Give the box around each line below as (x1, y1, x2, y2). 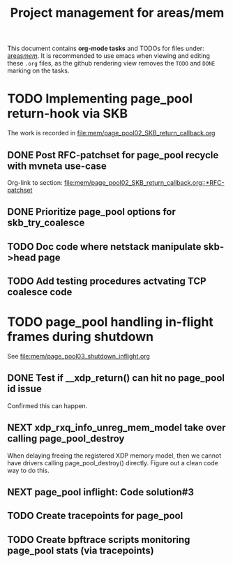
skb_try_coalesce (7, 217, 85, 229)
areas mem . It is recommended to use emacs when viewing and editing (7, 52, 211, 60)
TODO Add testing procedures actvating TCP (7, 276, 207, 287)
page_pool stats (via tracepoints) (7, 544, 155, 556)
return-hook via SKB (7, 106, 128, 121)
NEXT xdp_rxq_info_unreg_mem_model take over (7, 422, 226, 434)
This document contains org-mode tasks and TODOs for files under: (7, 44, 204, 53)
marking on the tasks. (7, 66, 70, 75)
